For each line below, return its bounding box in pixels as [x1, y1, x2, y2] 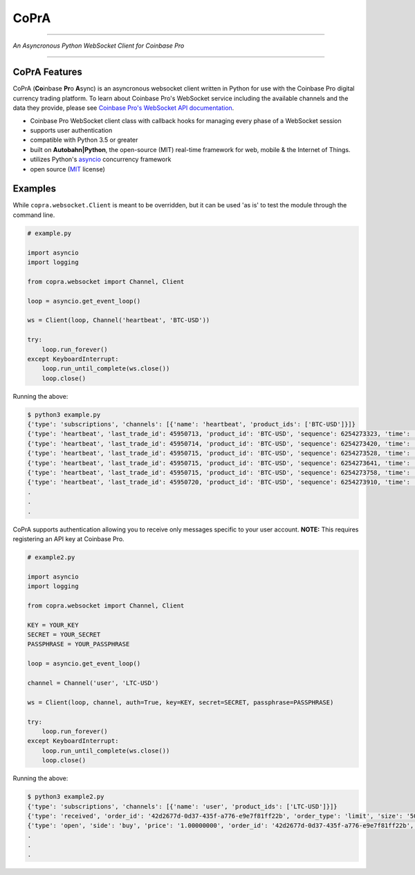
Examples [12, 183, 57, 195]
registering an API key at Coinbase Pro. [12, 534, 124, 543]
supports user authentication [30, 126, 113, 135]
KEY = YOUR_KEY [27, 621, 79, 629]
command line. [12, 211, 55, 219]
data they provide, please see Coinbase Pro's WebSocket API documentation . [12, 104, 234, 112]
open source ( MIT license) [30, 164, 105, 173]
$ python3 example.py [27, 411, 101, 418]
